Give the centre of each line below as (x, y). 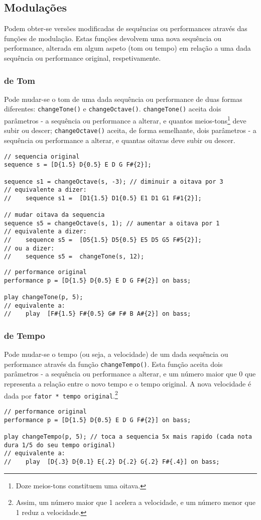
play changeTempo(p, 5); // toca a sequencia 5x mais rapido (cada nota (128, 436)
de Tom (20, 80)
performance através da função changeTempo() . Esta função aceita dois (113, 364)
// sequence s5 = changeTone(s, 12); (74, 257)
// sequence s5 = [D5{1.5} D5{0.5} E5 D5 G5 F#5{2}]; (103, 240)
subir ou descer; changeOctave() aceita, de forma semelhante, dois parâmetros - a (130, 130)
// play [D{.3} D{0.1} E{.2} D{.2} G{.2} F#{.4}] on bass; (112, 462)
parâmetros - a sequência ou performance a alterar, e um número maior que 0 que (130, 374)
